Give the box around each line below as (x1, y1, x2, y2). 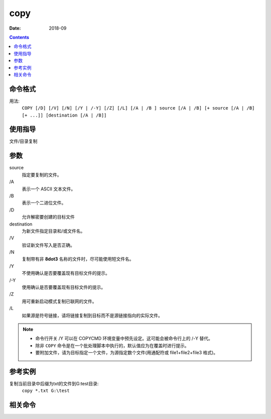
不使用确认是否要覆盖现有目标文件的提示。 (22, 270, 110, 276)
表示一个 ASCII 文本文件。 (22, 186, 76, 192)
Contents (9, 34, 30, 40)
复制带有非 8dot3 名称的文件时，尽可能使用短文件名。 (22, 256, 134, 262)
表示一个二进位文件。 (22, 200, 66, 206)
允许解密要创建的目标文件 (22, 214, 75, 220)
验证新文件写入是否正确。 (22, 242, 75, 248)
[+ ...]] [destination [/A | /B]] (22, 112, 107, 118)
